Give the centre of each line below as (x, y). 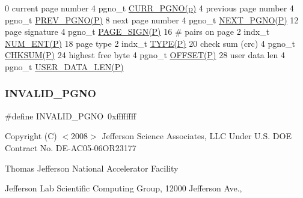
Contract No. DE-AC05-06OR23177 (71, 147)
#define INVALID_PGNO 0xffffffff (71, 115)
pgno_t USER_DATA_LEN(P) (64, 66)
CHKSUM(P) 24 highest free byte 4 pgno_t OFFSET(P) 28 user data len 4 (145, 55)
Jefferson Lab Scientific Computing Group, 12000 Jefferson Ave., (124, 188)
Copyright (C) (31, 136)
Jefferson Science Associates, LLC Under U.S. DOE (197, 136)
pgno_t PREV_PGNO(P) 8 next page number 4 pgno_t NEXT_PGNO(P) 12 (152, 19)
